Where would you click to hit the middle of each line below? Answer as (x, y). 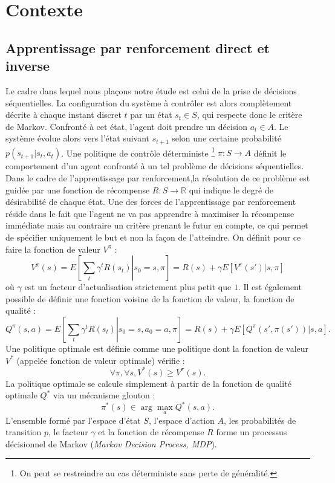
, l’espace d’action (181, 420)
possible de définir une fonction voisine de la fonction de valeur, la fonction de (150, 298)
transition (24, 432)
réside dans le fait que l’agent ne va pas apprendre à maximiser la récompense (150, 213)
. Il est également (270, 287)
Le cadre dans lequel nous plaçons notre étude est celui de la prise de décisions (151, 90)
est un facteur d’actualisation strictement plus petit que (128, 287)
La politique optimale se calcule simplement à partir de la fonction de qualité (148, 383)
